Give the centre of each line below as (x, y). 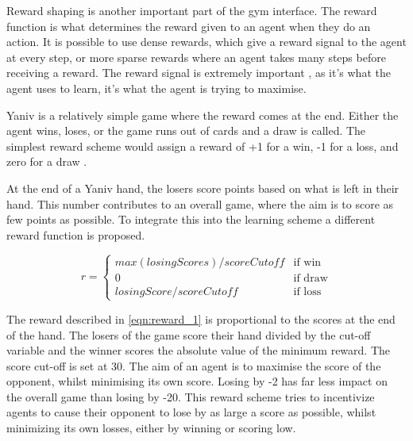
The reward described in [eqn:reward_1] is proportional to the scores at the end (201, 318)
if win (307, 262)
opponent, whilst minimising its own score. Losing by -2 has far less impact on (197, 381)
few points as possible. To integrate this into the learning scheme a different (191, 219)
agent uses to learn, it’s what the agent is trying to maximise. (156, 88)
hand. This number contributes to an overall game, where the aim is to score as (200, 203)
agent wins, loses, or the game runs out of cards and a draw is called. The (186, 130)
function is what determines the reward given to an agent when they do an (189, 26)
